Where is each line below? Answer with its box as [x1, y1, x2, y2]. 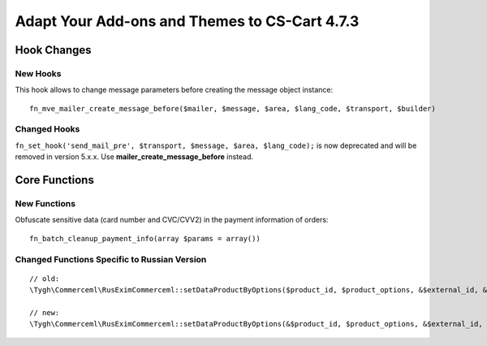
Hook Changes [15, 43, 93, 57]
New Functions [15, 198, 76, 210]
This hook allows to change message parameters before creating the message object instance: [15, 85, 334, 95]
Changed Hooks [15, 123, 80, 135]
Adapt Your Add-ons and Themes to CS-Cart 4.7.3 [15, 12, 360, 30]
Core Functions [15, 173, 95, 187]
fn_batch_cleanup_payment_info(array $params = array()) [29, 234, 261, 243]
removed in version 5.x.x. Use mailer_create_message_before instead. [15, 152, 254, 162]
